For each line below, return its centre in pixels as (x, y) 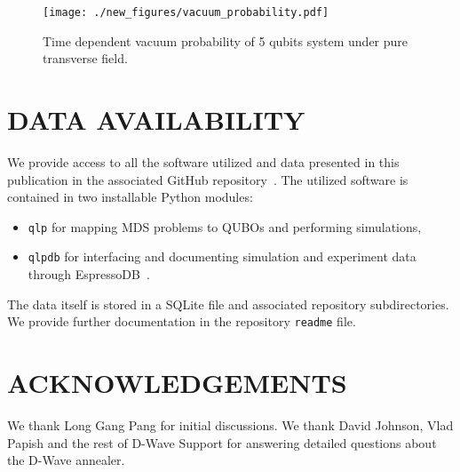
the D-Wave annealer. (66, 460)
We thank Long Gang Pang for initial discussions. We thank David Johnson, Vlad (230, 425)
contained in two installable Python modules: (130, 197)
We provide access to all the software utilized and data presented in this (203, 161)
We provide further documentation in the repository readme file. (182, 321)
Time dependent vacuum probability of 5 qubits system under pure (226, 40)
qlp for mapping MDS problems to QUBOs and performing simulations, (225, 226)
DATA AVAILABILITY (156, 120)
